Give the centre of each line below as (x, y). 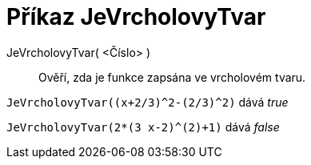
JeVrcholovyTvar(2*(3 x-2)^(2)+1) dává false (143, 127)
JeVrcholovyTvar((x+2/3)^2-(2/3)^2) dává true (148, 102)
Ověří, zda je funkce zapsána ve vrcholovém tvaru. (172, 77)
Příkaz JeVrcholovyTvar (136, 17)
